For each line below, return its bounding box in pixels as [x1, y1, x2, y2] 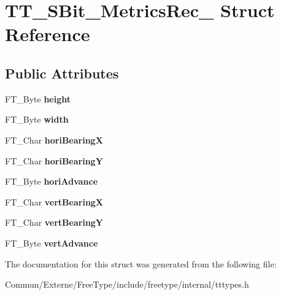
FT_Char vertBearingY [5, 216, 104, 229]
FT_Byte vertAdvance [5, 236, 98, 249]
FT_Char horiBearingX [5, 133, 103, 146]
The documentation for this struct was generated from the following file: [5, 257, 277, 270]
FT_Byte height [5, 92, 71, 105]
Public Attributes [5, 63, 119, 82]
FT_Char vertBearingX [5, 195, 104, 208]
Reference [5, 21, 90, 47]
